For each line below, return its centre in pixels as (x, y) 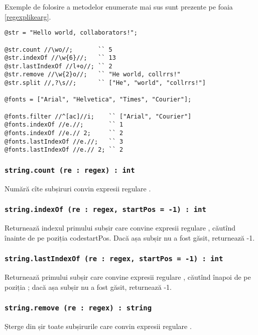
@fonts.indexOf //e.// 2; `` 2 (64, 133)
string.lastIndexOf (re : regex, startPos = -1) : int (114, 259)
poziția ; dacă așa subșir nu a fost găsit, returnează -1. (88, 287)
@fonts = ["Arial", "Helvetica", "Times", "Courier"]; (98, 100)
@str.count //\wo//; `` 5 (58, 49)
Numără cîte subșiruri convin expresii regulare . (78, 188)
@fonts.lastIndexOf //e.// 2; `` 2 (64, 150)
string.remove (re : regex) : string (78, 308)
